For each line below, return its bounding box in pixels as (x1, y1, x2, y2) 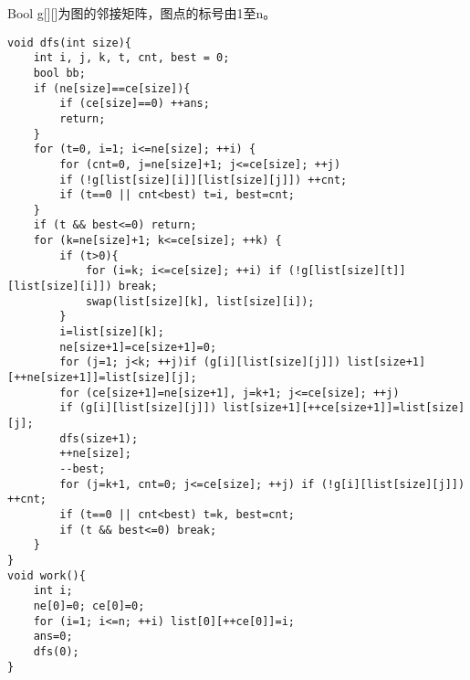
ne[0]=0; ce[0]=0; (33, 599, 145, 612)
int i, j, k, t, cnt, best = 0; (33, 51, 230, 65)
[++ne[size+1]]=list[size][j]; (7, 371, 197, 385)
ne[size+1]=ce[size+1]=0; (59, 340, 217, 354)
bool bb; (33, 66, 86, 80)
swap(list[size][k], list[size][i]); (85, 294, 315, 308)
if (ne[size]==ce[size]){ (33, 81, 191, 95)
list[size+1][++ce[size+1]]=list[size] (223, 401, 465, 415)
